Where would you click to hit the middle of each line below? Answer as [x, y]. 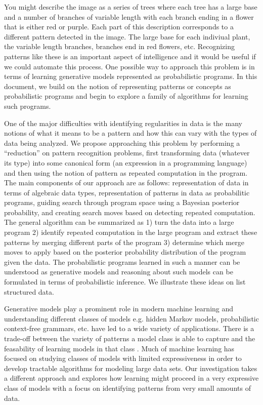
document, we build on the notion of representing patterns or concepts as [118, 86]
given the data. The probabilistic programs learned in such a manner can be [122, 261]
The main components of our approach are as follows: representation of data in [126, 183]
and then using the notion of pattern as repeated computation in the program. [126, 172]
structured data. [29, 291]
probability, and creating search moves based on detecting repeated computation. [130, 212]
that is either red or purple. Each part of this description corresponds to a [119, 27]
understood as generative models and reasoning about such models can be [119, 272]
